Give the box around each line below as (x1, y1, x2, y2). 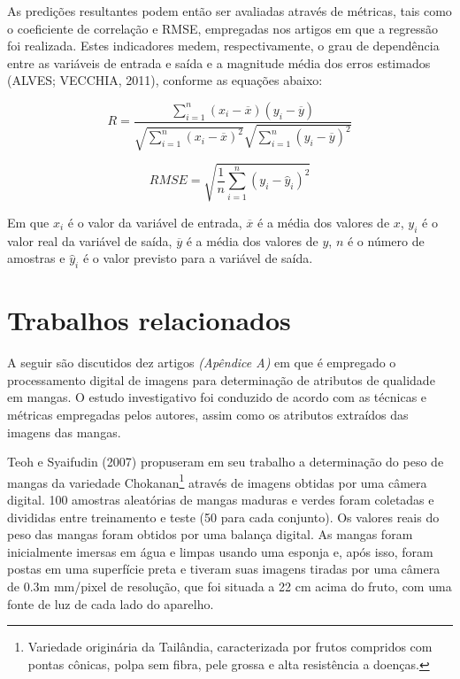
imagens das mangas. (7, 422, 121, 441)
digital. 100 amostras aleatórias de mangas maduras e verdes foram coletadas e (7, 490, 434, 509)
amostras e (7, 249, 65, 267)
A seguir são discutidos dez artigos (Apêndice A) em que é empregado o (7, 353, 396, 372)
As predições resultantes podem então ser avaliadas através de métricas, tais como (7, 2, 452, 19)
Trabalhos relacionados (7, 302, 291, 338)
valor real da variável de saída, (7, 231, 172, 250)
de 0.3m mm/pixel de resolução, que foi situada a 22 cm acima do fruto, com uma (7, 577, 452, 596)
